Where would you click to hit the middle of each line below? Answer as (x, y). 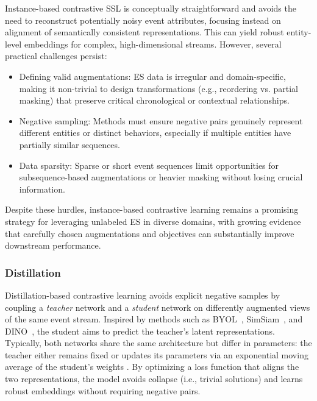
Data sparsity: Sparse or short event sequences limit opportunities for (149, 165)
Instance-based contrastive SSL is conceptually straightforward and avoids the (151, 8)
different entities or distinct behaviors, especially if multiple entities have (155, 133)
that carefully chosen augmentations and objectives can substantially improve (150, 233)
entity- (299, 32)
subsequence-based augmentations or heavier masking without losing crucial (161, 177)
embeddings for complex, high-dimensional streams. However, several (153, 44)
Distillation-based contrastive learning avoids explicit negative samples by (143, 295)
